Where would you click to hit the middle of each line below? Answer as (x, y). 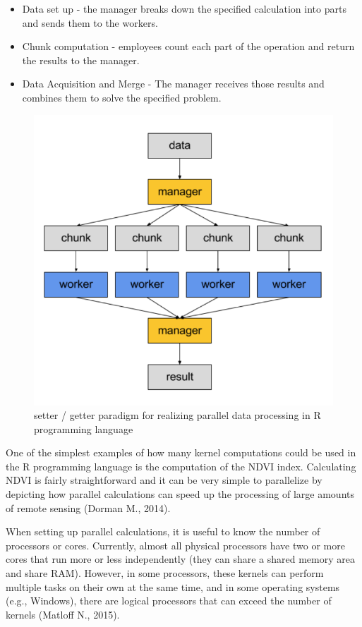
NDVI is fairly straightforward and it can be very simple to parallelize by (164, 480)
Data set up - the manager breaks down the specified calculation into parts (184, 8)
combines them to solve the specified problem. (122, 97)
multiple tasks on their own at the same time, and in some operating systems (173, 586)
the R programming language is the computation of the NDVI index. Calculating (181, 466)
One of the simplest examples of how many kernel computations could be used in (181, 452)
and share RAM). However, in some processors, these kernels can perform (165, 573)
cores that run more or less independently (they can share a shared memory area (180, 559)
